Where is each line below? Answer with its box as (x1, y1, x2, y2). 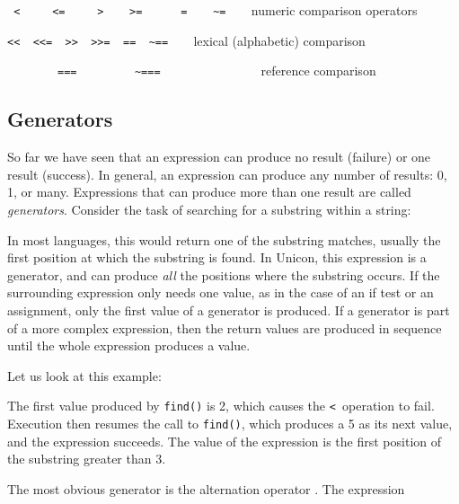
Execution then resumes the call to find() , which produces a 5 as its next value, (7, 413, 453, 432)
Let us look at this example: (7, 366, 162, 385)
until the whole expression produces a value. (7, 336, 251, 355)
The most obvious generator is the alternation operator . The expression (7, 479, 405, 498)
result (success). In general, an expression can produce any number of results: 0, (7, 164, 447, 183)
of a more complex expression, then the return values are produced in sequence (7, 318, 442, 337)
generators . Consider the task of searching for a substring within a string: (7, 199, 411, 218)
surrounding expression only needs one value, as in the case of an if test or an (7, 283, 434, 302)
